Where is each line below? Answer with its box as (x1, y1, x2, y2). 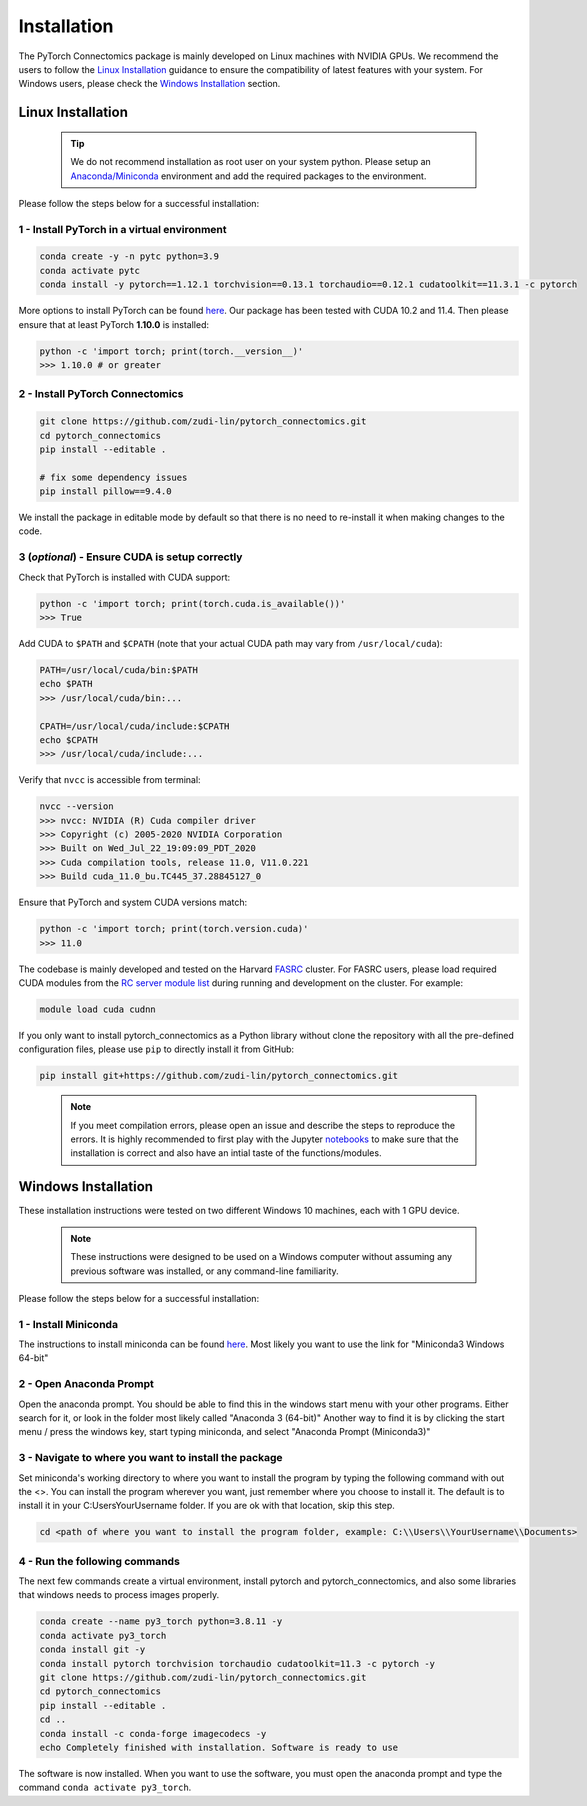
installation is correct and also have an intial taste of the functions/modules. (70, 1147, 382, 1159)
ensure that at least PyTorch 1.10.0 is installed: (18, 318, 210, 330)
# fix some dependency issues (39, 471, 188, 483)
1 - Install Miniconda (18, 1317, 119, 1331)
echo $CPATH (39, 734, 99, 745)
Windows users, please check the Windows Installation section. (18, 78, 281, 90)
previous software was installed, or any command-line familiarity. (70, 1265, 339, 1277)
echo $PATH (39, 678, 93, 690)
